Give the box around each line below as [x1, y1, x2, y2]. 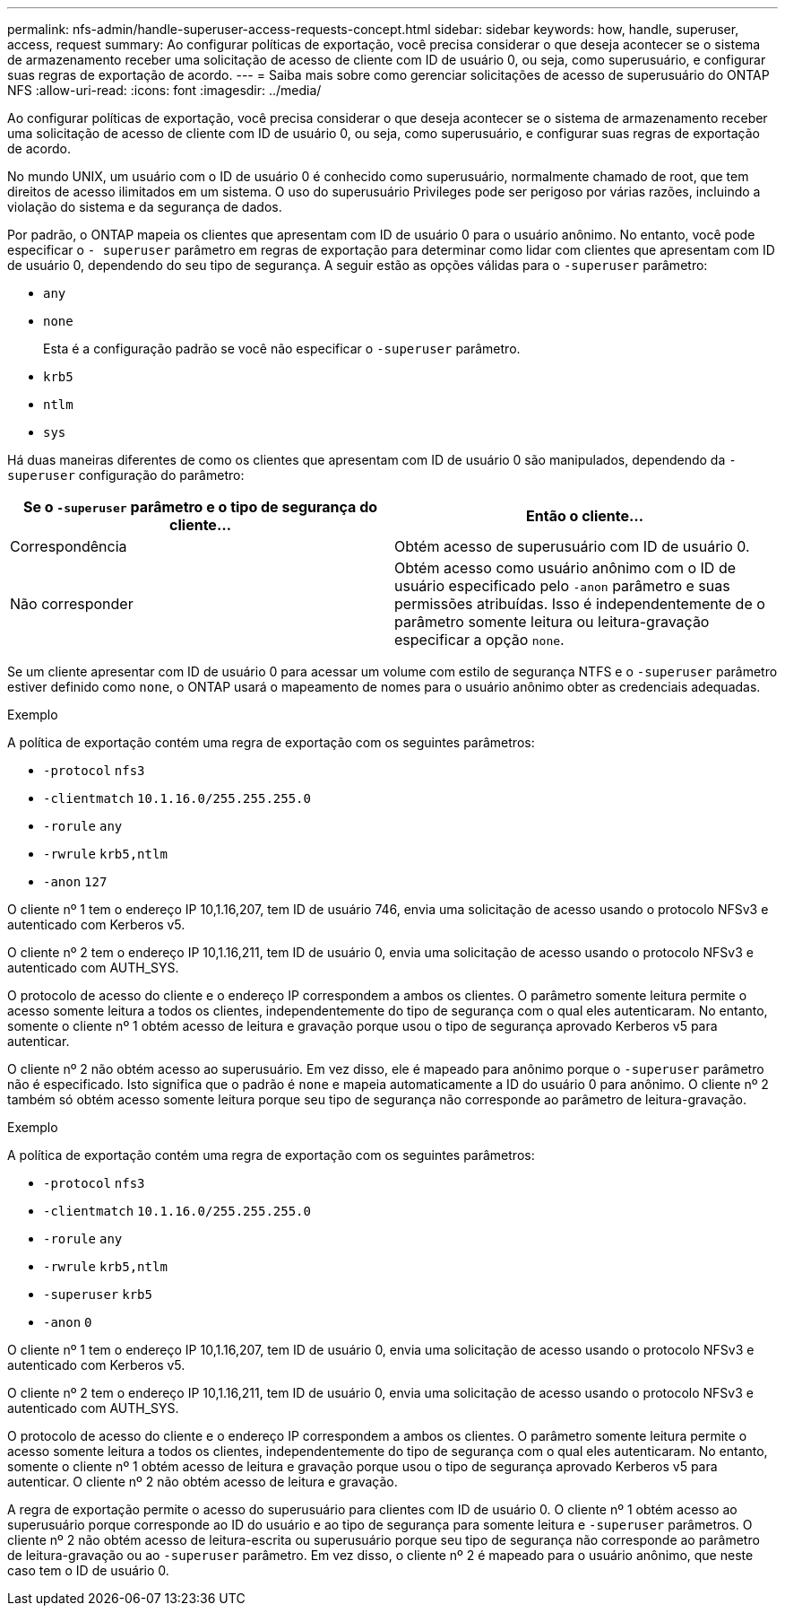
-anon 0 [43, 1315, 92, 1330]
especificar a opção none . [394, 631, 565, 649]
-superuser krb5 [43, 1287, 152, 1302]
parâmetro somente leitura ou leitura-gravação [394, 613, 710, 631]
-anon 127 [43, 875, 108, 889]
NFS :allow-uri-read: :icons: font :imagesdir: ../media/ [7, 83, 322, 98]
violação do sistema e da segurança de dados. [7, 199, 282, 214]
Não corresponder [10, 595, 134, 613]
